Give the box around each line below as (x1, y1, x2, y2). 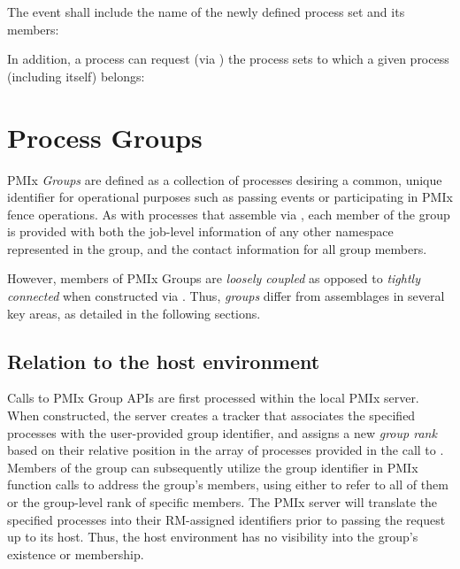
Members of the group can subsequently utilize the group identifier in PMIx (7, 458, 418, 476)
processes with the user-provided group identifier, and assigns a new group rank (7, 423, 437, 442)
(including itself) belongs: (7, 66, 145, 85)
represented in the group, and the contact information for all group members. (7, 239, 427, 258)
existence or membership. (7, 544, 144, 563)
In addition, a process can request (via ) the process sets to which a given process (7, 50, 449, 68)
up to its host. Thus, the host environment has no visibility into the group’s (7, 527, 418, 546)
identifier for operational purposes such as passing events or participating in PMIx (7, 188, 453, 206)
